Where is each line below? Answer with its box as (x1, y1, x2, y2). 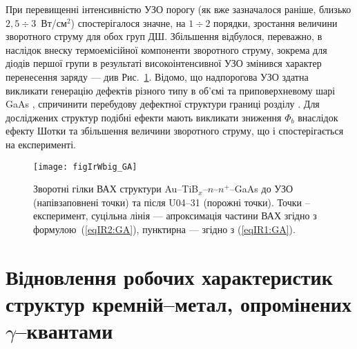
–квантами (15, 317, 113, 345)
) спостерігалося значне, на (70, 15, 186, 30)
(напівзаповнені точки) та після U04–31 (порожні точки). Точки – (33, 195, 310, 209)
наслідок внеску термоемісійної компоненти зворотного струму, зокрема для (6, 42, 327, 57)
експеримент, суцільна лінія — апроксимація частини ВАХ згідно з (33, 208, 317, 223)
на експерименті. (6, 137, 76, 151)
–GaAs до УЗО (229, 181, 293, 196)
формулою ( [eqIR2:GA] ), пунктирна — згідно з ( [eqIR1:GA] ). (33, 221, 296, 236)
